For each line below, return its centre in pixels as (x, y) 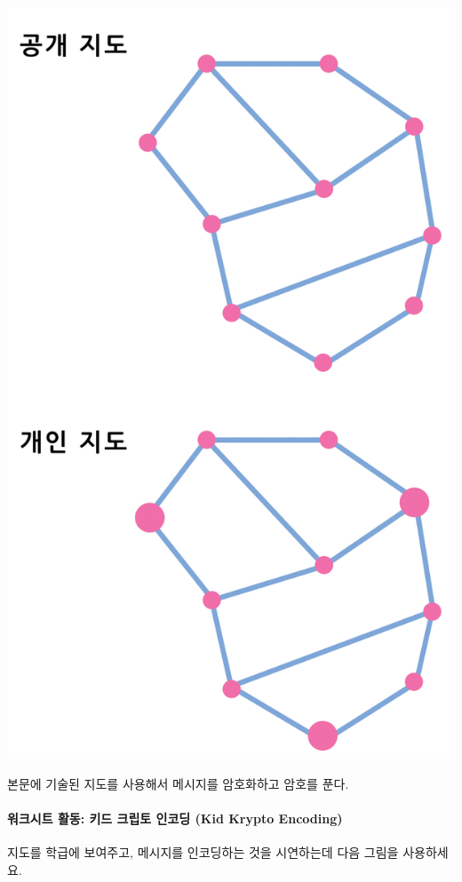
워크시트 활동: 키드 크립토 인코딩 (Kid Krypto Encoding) (175, 818)
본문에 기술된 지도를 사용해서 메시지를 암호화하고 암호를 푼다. (178, 783)
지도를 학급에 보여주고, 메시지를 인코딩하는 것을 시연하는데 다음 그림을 (203, 852)
